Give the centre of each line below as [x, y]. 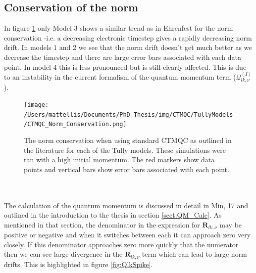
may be [231, 224]
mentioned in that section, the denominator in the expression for [102, 224]
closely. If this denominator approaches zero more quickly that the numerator [121, 244]
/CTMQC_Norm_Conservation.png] [75, 124]
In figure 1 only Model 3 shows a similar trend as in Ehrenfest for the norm [119, 28]
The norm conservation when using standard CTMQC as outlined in [128, 140]
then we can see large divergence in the [63, 254]
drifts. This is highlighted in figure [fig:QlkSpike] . [78, 264]
